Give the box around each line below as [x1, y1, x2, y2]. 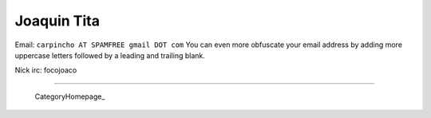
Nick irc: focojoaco [14, 65, 77, 75]
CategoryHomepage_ [34, 92, 105, 101]
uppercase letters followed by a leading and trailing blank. [14, 50, 205, 60]
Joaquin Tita [14, 12, 100, 29]
